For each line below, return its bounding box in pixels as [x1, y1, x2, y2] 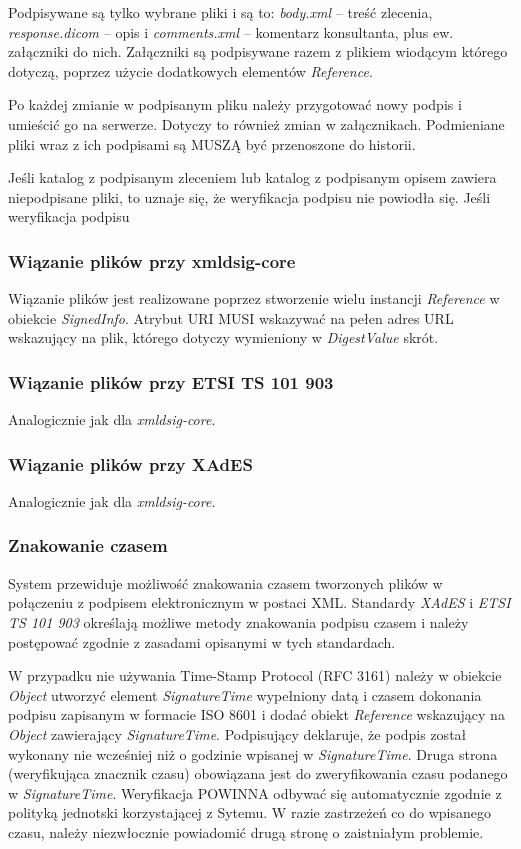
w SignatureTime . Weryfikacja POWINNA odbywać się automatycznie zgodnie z [8, 782, 502, 803]
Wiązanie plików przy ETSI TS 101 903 [8, 369, 334, 394]
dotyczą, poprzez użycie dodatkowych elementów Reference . [8, 60, 373, 81]
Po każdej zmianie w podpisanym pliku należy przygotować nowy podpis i [8, 94, 462, 115]
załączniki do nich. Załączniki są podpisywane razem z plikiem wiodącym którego [8, 41, 508, 62]
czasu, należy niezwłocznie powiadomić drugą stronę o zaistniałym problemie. [8, 821, 484, 842]
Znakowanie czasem [8, 533, 168, 558]
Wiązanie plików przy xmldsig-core [8, 248, 296, 273]
